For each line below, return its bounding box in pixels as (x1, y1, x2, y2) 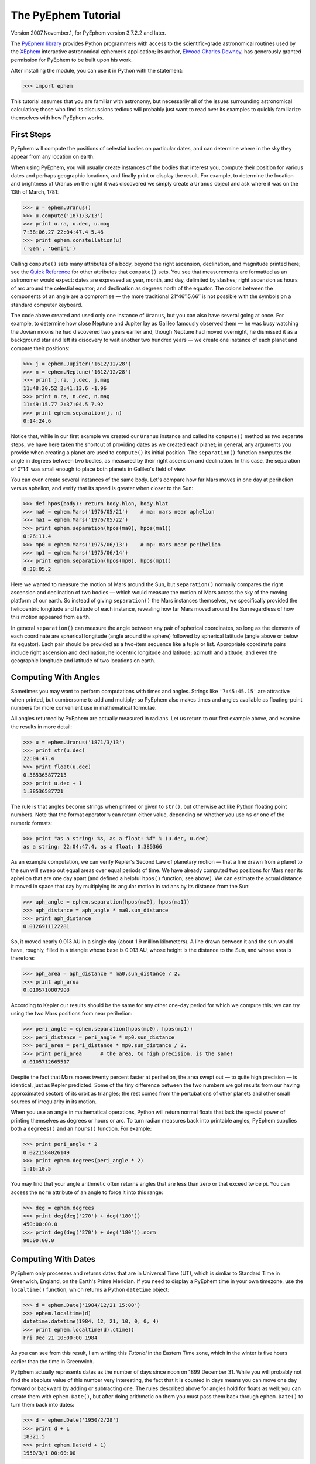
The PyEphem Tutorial (11, 9, 121, 22)
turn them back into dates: (11, 1401, 74, 1408)
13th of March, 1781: (11, 188, 59, 196)
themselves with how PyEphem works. (11, 114, 104, 121)
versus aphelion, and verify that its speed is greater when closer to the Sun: (11, 484, 193, 491)
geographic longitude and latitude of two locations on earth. (11, 657, 156, 664)
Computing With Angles (11, 672, 101, 682)
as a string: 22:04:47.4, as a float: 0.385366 (23, 843, 162, 850)
